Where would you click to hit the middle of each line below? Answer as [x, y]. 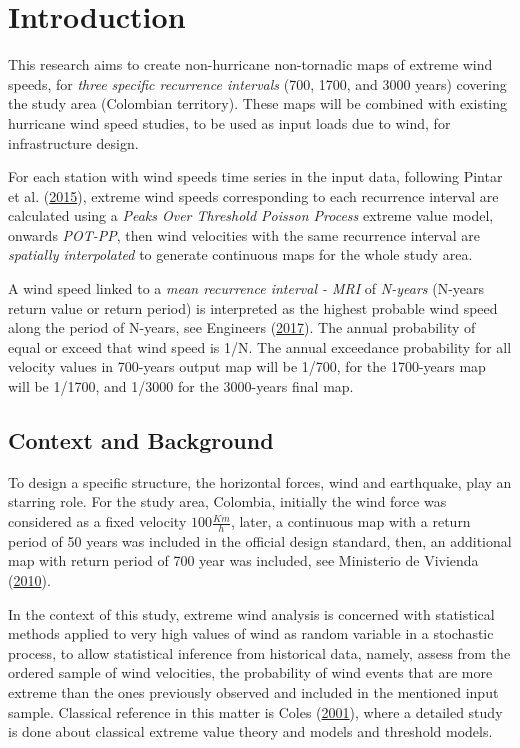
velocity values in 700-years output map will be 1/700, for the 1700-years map [247, 366]
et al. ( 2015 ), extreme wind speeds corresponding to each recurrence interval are [253, 195]
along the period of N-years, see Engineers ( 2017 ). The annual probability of [242, 327]
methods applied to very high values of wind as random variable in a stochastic [251, 633]
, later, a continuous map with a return [350, 521]
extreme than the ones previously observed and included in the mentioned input [253, 692]
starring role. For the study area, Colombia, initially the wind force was [227, 501]
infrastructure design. [73, 142]
